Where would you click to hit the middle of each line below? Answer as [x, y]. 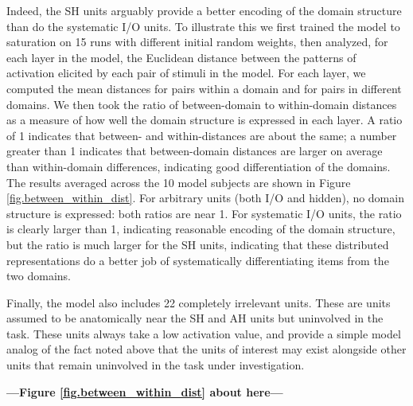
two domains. [39, 276]
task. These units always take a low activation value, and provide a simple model [204, 333]
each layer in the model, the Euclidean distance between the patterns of [181, 57]
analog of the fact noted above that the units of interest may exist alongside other [206, 349]
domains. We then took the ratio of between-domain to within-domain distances [202, 104]
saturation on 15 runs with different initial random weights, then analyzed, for [197, 42]
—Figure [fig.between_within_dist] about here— [145, 391]
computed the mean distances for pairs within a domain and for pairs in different [204, 88]
